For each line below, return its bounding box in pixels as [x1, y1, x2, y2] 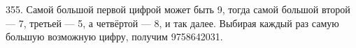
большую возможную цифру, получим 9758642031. [6, 29, 223, 44]
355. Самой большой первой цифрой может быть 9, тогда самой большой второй [6, 2, 350, 16]
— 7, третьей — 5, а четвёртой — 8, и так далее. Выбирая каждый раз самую [6, 15, 339, 30]
